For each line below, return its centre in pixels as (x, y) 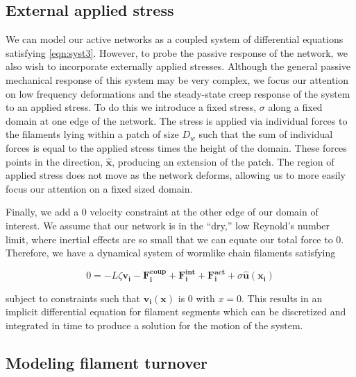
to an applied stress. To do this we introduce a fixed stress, (131, 107)
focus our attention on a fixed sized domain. (99, 188)
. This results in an (282, 298)
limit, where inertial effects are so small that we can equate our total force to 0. (175, 239)
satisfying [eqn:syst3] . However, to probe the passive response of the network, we (177, 52)
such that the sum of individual (266, 134)
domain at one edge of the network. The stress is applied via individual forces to (177, 120)
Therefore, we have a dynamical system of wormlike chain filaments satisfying (171, 253)
